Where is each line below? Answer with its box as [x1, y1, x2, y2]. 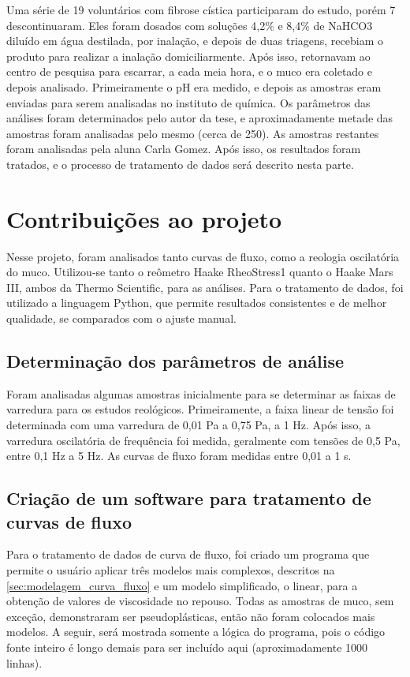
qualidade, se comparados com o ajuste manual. [6, 310, 237, 327]
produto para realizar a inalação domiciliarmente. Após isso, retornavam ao [6, 47, 371, 64]
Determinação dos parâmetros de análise [6, 349, 345, 373]
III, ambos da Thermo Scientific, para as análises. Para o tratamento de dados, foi [6, 279, 404, 295]
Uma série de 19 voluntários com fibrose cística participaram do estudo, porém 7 [6, 2, 396, 17]
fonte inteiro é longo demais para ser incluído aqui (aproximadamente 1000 [6, 638, 368, 655]
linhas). [6, 654, 43, 671]
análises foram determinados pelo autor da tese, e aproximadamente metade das [6, 110, 393, 126]
